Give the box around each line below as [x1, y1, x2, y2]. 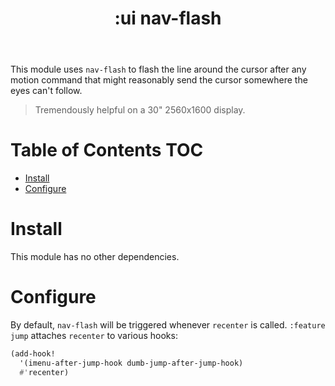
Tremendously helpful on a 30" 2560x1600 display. [34, 104, 246, 116]
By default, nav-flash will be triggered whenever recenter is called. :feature [10, 319, 326, 331]
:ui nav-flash [114, 7, 222, 30]
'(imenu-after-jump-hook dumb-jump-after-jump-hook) [19, 358, 244, 368]
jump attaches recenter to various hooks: [10, 330, 178, 341]
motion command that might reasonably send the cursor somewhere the [10, 74, 308, 86]
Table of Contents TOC [10, 139, 204, 162]
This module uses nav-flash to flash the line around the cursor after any [10, 63, 307, 76]
